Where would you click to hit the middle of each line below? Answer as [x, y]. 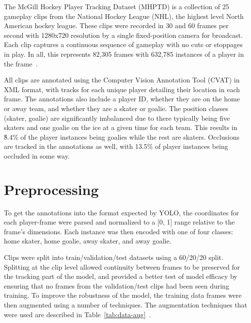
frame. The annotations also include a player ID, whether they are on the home [122, 99]
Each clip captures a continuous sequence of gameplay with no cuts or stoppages [123, 44]
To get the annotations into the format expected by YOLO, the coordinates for [122, 212]
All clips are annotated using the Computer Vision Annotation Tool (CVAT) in [122, 80]
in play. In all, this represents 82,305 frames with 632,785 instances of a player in [124, 54]
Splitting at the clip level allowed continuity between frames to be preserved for [122, 266]
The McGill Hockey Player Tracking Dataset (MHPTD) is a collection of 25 [117, 6]
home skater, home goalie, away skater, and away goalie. [88, 241]
